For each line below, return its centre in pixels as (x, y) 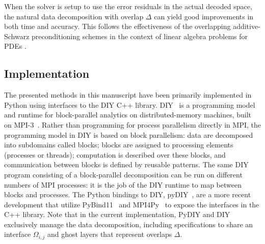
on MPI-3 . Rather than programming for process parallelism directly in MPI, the (132, 124)
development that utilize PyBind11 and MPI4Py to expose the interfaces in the (132, 204)
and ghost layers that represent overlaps (110, 234)
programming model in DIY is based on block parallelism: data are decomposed (129, 134)
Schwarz (17, 36)
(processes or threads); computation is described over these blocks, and (115, 154)
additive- (247, 26)
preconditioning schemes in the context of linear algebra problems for (140, 36)
